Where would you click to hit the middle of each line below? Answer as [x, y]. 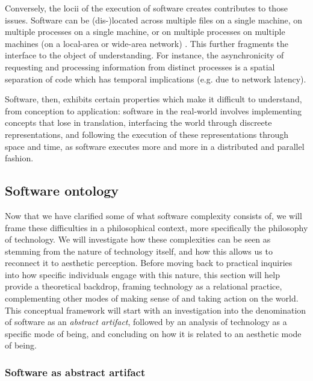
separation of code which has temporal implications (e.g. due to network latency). [156, 79]
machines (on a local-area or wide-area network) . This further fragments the [147, 43]
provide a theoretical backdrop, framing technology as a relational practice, [144, 286]
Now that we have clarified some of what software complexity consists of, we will [153, 215]
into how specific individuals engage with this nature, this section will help [143, 274]
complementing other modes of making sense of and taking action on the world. [152, 298]
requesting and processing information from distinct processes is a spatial [140, 67]
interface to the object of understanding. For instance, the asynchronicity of [144, 55]
